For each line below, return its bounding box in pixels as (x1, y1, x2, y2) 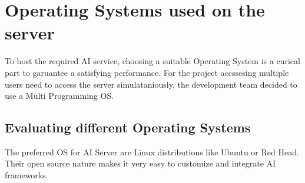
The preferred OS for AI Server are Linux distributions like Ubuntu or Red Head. (5, 145, 299, 158)
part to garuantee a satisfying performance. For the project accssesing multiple (5, 66, 289, 78)
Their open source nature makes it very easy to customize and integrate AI (5, 157, 276, 169)
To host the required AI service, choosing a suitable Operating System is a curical (5, 55, 300, 67)
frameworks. (5, 169, 48, 181)
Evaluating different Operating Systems (5, 118, 251, 137)
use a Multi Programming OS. (5, 89, 114, 102)
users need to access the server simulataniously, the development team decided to (5, 78, 297, 90)
